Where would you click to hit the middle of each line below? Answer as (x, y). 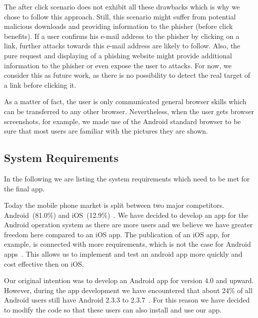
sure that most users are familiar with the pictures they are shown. (106, 131)
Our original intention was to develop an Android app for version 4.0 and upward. (129, 280)
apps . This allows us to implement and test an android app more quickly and (123, 254)
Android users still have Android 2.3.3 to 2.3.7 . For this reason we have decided (127, 300)
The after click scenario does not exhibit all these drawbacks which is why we (122, 6)
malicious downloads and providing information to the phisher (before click (119, 26)
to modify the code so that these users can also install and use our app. (113, 310)
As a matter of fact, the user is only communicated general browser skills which (125, 101)
